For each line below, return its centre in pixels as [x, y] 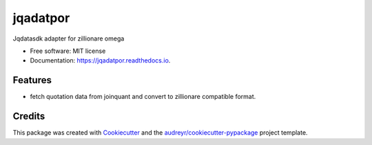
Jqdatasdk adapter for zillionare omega [69, 38]
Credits [29, 116]
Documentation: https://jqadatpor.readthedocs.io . [100, 60]
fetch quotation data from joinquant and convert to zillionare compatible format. [143, 97]
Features [32, 80]
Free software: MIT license [68, 51]
